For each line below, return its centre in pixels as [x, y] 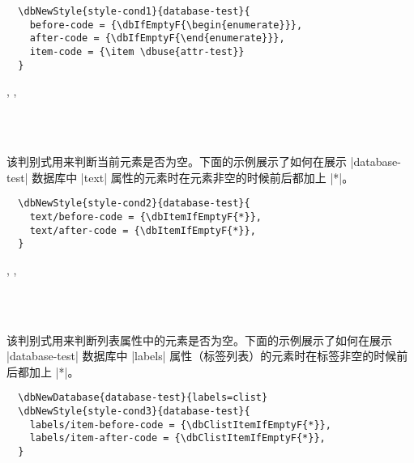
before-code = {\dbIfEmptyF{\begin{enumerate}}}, [166, 25]
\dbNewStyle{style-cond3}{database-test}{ [134, 412]
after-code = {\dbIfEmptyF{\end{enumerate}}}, [157, 38]
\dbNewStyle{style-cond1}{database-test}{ [134, 11]
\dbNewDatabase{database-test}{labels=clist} [143, 398]
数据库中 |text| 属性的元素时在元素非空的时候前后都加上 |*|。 [193, 177]
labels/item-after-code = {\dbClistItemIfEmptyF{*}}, [177, 438]
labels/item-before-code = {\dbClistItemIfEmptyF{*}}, [180, 425]
